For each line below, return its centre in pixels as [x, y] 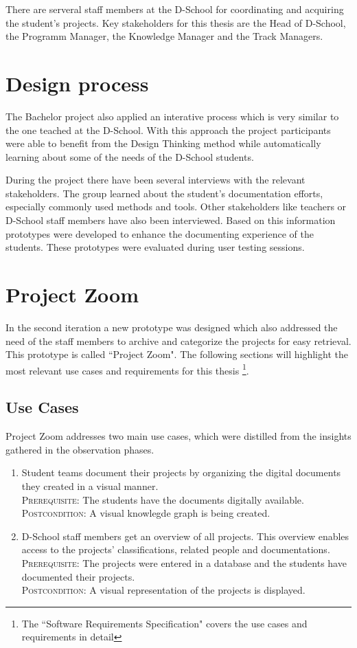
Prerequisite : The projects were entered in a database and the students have [184, 562]
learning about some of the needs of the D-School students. [130, 156]
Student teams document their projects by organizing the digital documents [181, 472]
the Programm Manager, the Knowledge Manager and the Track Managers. [164, 36]
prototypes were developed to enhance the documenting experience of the [160, 233]
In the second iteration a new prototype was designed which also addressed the [172, 327]
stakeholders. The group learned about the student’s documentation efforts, [164, 193]
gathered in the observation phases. [80, 449]
